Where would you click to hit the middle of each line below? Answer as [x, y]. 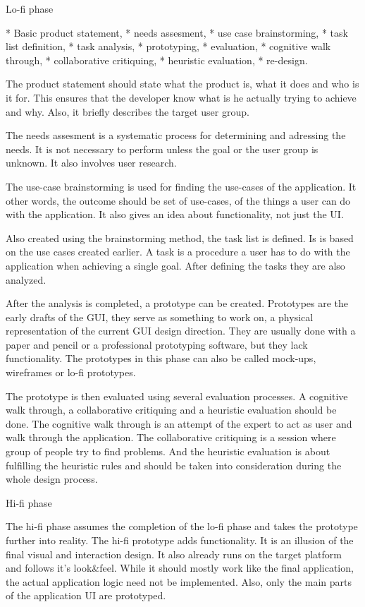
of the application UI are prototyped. [86, 595]
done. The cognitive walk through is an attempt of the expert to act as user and [179, 423]
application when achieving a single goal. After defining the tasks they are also [175, 265]
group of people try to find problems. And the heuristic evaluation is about [168, 451]
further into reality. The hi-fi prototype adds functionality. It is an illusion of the [180, 540]
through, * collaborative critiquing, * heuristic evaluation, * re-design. [157, 60]
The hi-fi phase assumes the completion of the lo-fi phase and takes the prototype [182, 526]
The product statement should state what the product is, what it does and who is [182, 84]
